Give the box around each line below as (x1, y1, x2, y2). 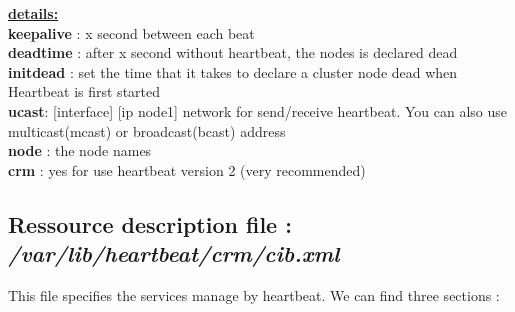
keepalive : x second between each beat (8, 22, 255, 43)
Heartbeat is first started (8, 81, 161, 102)
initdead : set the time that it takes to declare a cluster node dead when (8, 61, 458, 82)
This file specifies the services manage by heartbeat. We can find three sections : (8, 284, 500, 305)
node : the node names (8, 140, 152, 161)
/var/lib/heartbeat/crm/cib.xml (8, 238, 340, 269)
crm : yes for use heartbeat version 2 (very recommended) (8, 159, 366, 180)
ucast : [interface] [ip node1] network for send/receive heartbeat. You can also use (8, 100, 507, 121)
